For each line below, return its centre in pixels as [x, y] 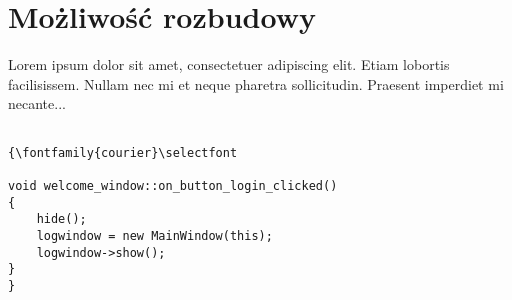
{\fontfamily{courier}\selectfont [123, 152]
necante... [37, 103]
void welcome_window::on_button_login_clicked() [173, 185]
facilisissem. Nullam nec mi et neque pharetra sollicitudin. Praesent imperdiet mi [256, 83]
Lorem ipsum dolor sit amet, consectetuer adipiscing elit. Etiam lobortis [229, 64]
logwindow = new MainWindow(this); [154, 235]
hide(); [61, 219]
